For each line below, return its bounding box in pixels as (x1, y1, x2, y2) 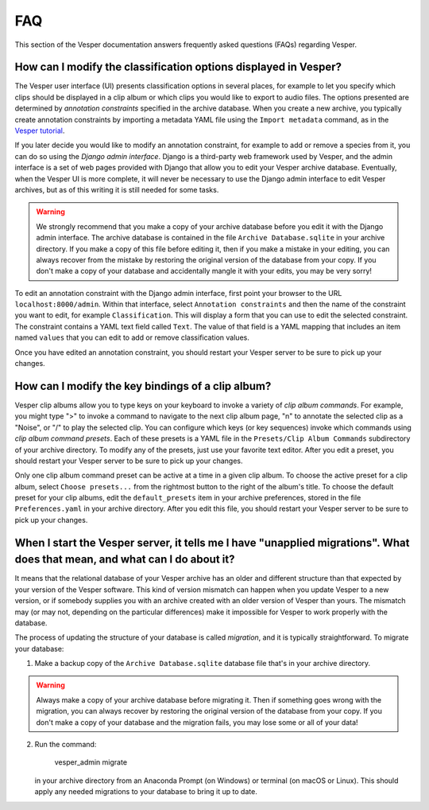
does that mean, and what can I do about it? (14, 553, 235, 567)
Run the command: (34, 740, 97, 750)
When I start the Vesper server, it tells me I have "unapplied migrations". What (14, 535, 410, 549)
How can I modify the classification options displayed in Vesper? (14, 60, 342, 74)
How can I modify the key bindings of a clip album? (14, 379, 272, 393)
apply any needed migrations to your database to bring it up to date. (34, 787, 257, 796)
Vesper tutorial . (14, 126, 65, 135)
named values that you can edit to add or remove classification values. (14, 333, 249, 342)
